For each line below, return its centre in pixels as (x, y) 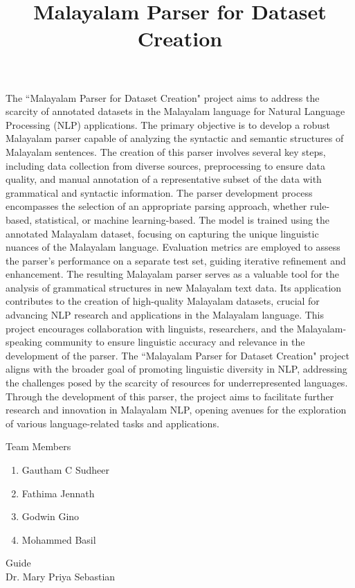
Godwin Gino (51, 516)
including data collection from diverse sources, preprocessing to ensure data (165, 165)
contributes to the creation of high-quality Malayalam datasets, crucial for (163, 301)
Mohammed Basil (59, 539)
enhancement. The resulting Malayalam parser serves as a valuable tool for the (172, 274)
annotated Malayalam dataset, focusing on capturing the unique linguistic (162, 233)
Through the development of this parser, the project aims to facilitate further (170, 396)
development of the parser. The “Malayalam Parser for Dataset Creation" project (177, 355)
